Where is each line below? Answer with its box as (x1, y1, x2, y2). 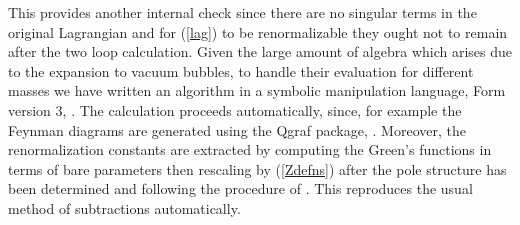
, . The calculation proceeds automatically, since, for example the (62, 99, 462, 120)
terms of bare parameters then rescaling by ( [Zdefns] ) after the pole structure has (8, 158, 507, 179)
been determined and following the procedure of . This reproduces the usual (8, 178, 473, 199)
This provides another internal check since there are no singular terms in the (8, 2, 477, 22)
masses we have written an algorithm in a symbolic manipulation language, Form (8, 80, 506, 101)
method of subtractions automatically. (8, 197, 241, 218)
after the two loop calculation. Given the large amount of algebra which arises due (8, 41, 513, 62)
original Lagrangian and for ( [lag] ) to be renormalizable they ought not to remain (8, 21, 508, 42)
